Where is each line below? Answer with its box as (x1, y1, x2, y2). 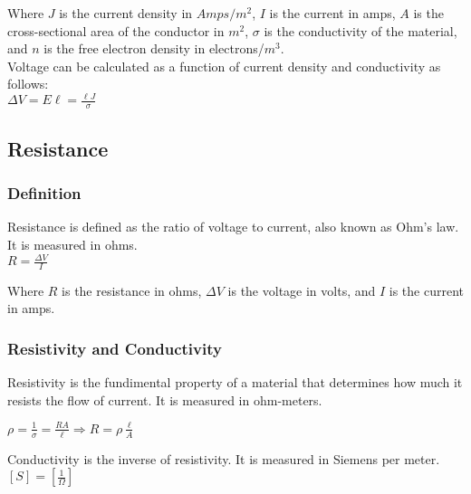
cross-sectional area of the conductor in (7, 21, 225, 40)
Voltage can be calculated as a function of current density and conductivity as (7, 56, 441, 75)
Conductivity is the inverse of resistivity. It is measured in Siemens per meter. (7, 449, 440, 468)
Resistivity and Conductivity (7, 337, 222, 359)
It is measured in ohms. (7, 234, 138, 253)
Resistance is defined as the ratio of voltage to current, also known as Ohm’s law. (7, 217, 459, 236)
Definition (7, 182, 82, 204)
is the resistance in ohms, (62, 280, 202, 299)
